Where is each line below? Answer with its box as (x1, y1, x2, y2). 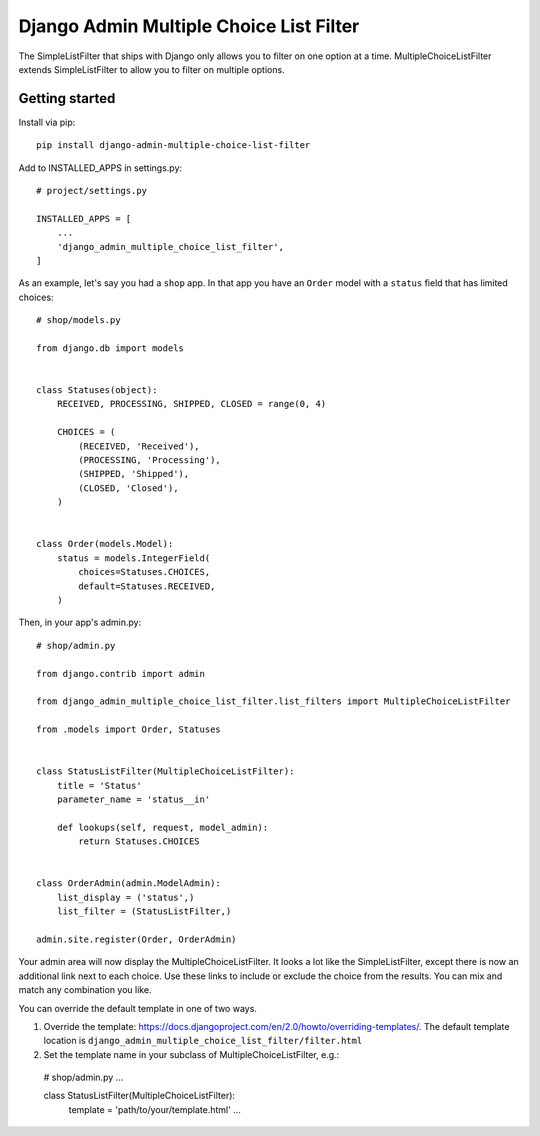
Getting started (18, 90, 116, 107)
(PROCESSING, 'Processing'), (78, 455, 222, 466)
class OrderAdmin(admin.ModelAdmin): (36, 878, 222, 889)
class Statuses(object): (36, 385, 158, 396)
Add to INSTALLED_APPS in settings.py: (18, 161, 183, 174)
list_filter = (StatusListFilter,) (56, 906, 232, 917)
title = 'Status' (56, 780, 142, 791)
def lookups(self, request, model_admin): (56, 821, 269, 833)
